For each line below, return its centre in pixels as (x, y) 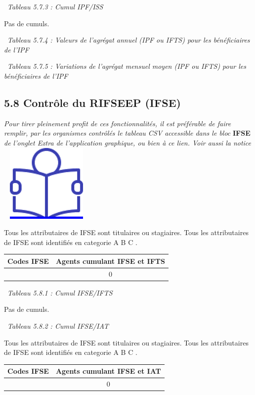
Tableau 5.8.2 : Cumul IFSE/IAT (58, 325)
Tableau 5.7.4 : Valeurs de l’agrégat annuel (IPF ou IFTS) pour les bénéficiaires (129, 40)
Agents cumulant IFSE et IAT (108, 371)
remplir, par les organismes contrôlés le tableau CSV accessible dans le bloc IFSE (127, 133)
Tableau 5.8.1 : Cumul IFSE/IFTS (60, 292)
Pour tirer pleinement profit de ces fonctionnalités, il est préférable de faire (118, 123)
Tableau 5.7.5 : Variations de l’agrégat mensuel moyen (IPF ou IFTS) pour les (127, 66)
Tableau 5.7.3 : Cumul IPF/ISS (55, 6)
